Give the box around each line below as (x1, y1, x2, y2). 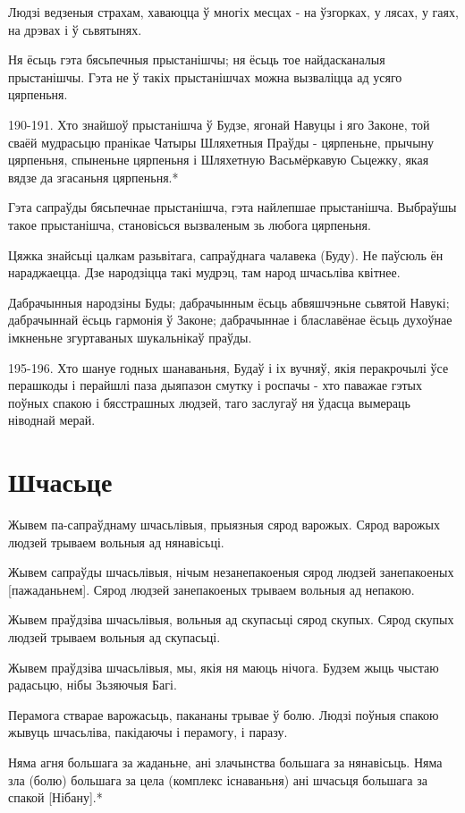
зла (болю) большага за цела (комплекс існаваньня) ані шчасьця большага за (8, 770, 427, 789)
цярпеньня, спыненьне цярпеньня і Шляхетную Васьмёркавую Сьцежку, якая (8, 150, 429, 169)
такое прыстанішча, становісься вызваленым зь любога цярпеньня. (8, 215, 371, 233)
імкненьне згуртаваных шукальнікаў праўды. (8, 327, 252, 346)
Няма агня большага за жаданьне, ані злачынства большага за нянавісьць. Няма (8, 752, 443, 771)
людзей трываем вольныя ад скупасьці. (8, 627, 221, 646)
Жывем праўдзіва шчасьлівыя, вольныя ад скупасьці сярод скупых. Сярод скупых (8, 610, 454, 629)
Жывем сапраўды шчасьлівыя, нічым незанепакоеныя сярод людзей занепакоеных (8, 563, 454, 581)
